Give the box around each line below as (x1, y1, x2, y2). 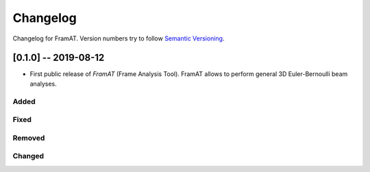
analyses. (29, 79, 58, 88)
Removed (12, 133, 45, 143)
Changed (12, 151, 45, 161)
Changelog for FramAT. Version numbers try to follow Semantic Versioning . (12, 34, 225, 42)
